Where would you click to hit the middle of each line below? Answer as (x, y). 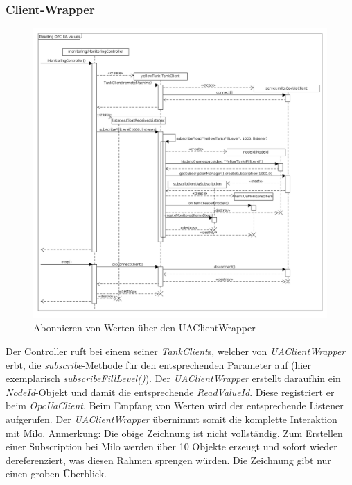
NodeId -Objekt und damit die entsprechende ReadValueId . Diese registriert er (170, 392)
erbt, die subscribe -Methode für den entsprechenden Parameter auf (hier (158, 364)
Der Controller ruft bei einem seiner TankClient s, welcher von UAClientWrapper (176, 351)
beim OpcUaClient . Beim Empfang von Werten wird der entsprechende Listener (175, 405)
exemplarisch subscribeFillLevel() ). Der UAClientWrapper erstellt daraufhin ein (173, 378)
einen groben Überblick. (56, 474)
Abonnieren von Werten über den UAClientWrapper (144, 328)
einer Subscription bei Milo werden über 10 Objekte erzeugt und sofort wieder (171, 446)
